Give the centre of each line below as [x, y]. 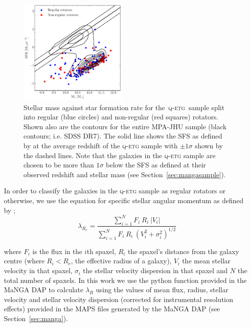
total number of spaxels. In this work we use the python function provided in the [125, 280]
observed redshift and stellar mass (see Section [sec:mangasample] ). [125, 174]
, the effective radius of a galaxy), [121, 261]
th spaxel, [102, 251]
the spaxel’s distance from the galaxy [183, 251]
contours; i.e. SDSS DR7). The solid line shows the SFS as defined [123, 136]
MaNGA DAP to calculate [44, 290]
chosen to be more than [59, 165]
